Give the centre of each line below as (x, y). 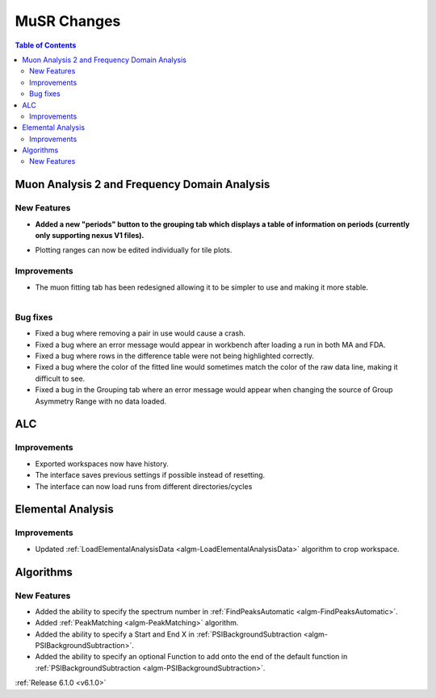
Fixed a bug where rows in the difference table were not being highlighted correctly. (175, 356)
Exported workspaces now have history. (102, 463)
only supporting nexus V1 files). (90, 235)
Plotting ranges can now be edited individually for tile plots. (134, 250)
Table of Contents (46, 45)
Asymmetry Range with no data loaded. (101, 401)
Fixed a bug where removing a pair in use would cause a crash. (140, 333)
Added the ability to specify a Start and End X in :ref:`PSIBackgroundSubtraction (168, 634)
